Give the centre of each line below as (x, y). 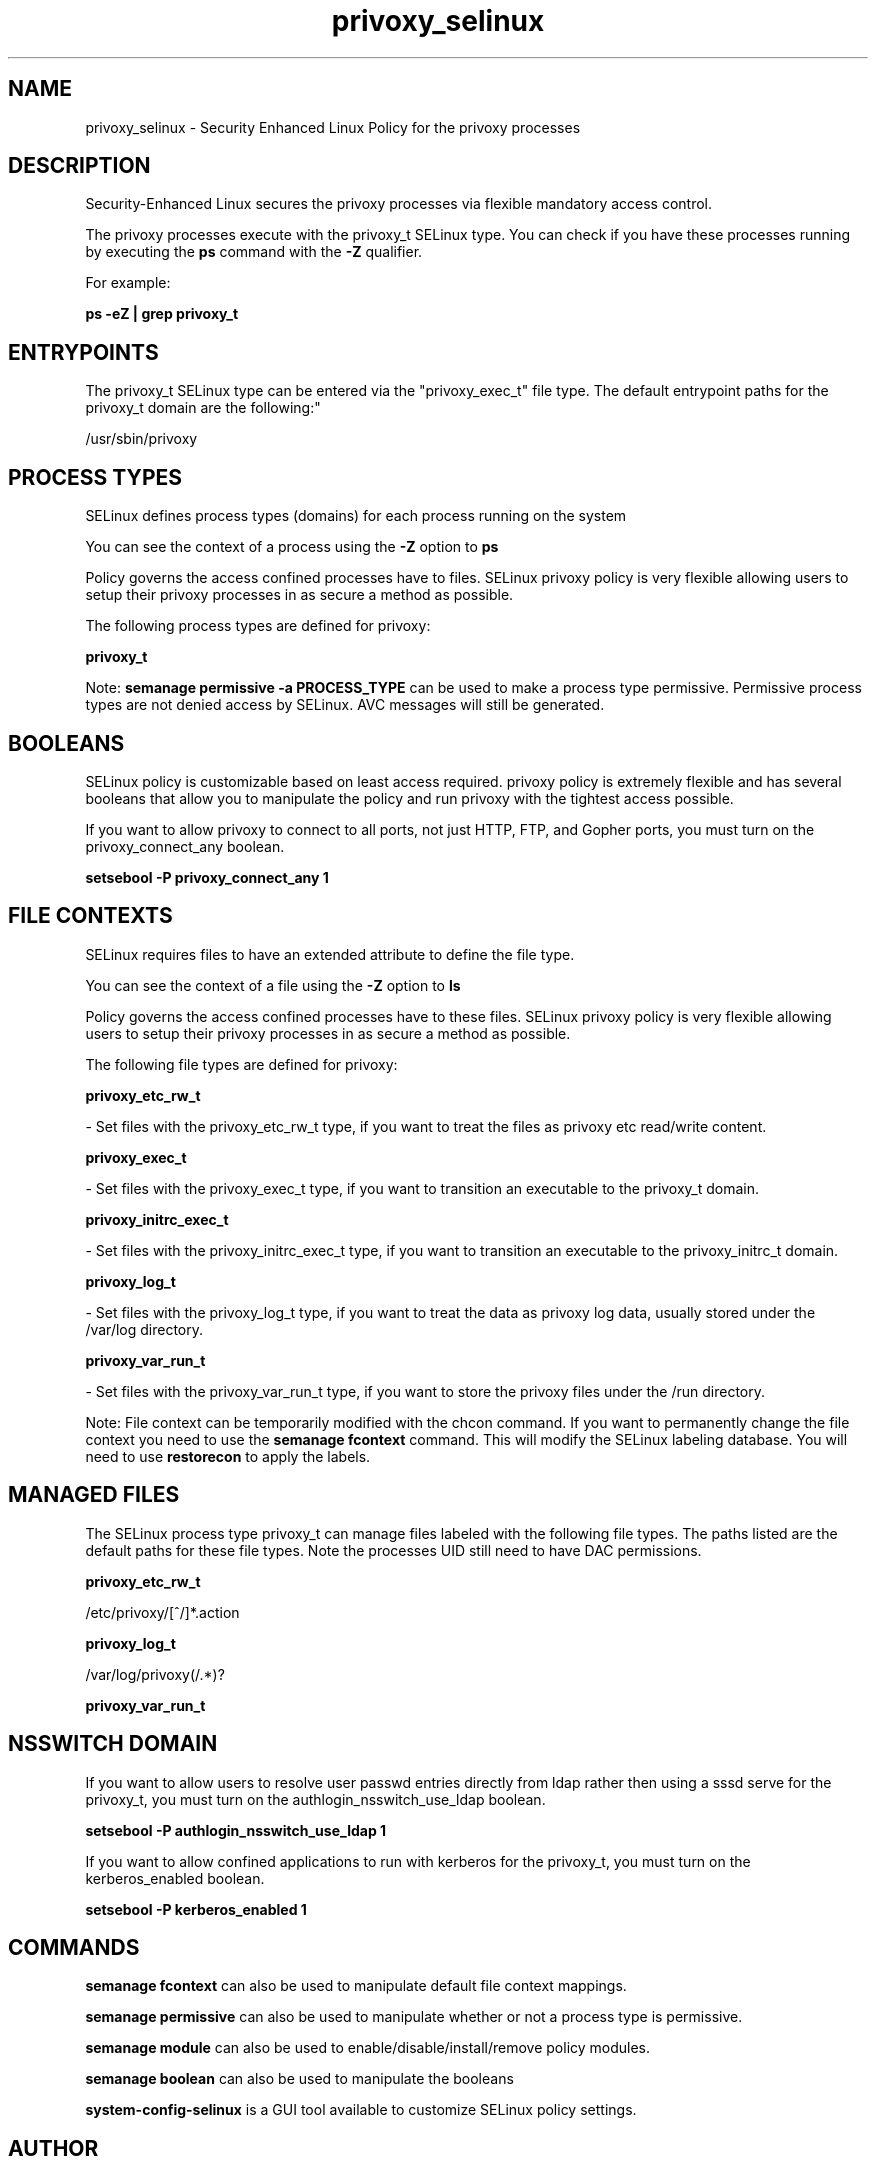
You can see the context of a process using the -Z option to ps (292, 547)
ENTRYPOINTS (83, 352)
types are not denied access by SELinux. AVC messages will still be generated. (345, 705)
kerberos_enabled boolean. (175, 1878)
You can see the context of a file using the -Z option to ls (273, 985)
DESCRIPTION (79, 166)
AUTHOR (53, 2148)
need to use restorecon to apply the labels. (228, 1456)
